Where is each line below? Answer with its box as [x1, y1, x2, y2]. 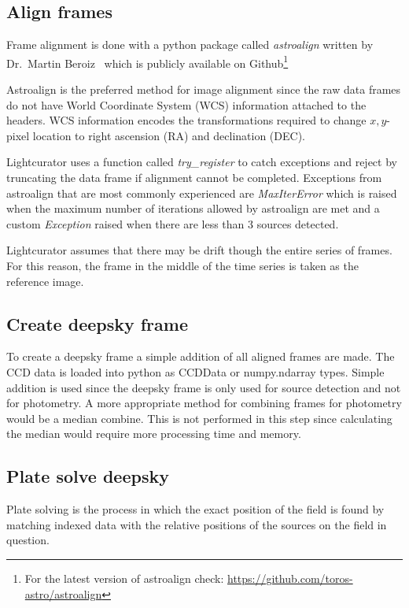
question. [6, 532, 50, 548]
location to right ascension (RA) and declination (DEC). [32, 127, 305, 143]
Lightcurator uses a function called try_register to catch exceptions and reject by [6, 154, 397, 170]
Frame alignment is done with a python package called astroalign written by [6, 36, 374, 53]
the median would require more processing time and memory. [6, 425, 301, 442]
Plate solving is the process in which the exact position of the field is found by [6, 501, 385, 517]
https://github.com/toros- [227, 569, 353, 586]
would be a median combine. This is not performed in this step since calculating [6, 410, 392, 426]
